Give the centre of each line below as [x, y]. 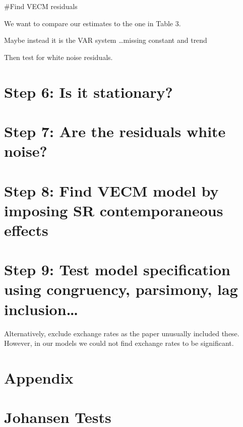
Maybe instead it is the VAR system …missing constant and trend [106, 40]
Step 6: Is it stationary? [88, 91]
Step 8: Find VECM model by [111, 190]
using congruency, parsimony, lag [121, 289]
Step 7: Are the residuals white [115, 131]
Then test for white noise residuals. [58, 57]
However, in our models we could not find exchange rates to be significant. [119, 343]
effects [26, 230]
